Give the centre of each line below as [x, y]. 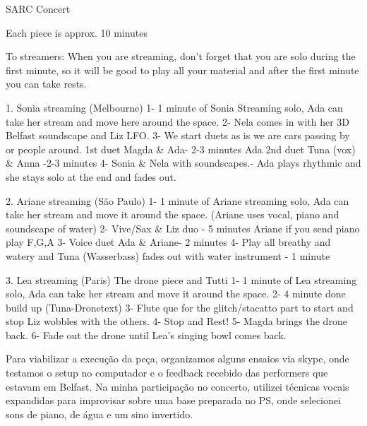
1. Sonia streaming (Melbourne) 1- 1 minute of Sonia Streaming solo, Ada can [174, 107]
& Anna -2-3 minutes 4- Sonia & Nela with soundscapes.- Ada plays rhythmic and [183, 163]
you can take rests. [46, 84]
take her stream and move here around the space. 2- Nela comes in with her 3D [178, 121]
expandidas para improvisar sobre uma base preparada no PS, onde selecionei [173, 400]
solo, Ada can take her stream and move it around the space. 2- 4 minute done [176, 294]
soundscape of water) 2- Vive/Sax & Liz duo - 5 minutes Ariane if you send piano [183, 228]
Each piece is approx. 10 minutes [77, 32]
